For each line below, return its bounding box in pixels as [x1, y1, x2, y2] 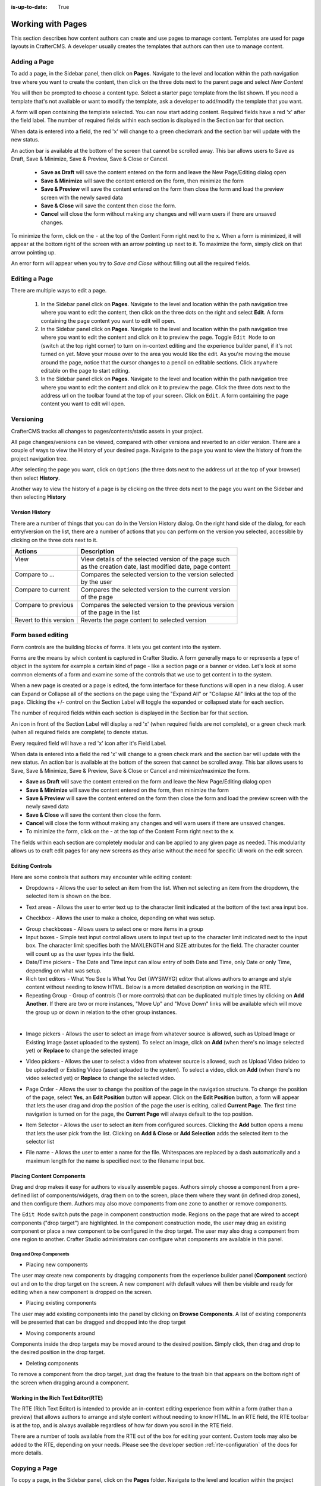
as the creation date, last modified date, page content [80, 562, 231, 571]
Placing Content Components [11, 1172, 86, 1179]
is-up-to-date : [11, 4, 48, 10]
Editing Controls [11, 862, 52, 870]
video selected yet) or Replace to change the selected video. [26, 1075, 175, 1082]
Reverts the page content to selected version [80, 616, 207, 624]
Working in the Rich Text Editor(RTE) [11, 1394, 103, 1401]
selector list [26, 1138, 55, 1145]
